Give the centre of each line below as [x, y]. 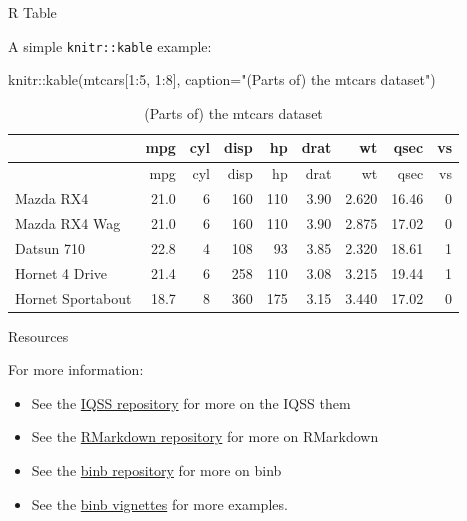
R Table [32, 12]
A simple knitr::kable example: [110, 45]
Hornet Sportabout [73, 297]
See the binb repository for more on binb [156, 469]
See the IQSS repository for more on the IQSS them [191, 402]
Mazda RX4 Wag [68, 222]
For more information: [76, 369]
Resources [38, 335]
